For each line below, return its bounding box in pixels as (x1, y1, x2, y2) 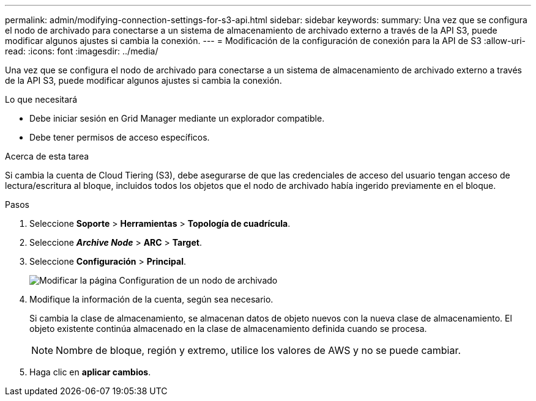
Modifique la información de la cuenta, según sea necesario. (29, 294, 274, 304)
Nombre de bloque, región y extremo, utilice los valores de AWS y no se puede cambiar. (56, 344, 461, 356)
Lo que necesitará (5, 94, 78, 105)
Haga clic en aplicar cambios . (29, 367, 151, 377)
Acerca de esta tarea (5, 151, 89, 161)
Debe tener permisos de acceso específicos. (29, 132, 210, 142)
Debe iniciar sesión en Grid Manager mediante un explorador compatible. (29, 113, 325, 123)
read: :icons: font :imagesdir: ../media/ (5, 46, 158, 56)
